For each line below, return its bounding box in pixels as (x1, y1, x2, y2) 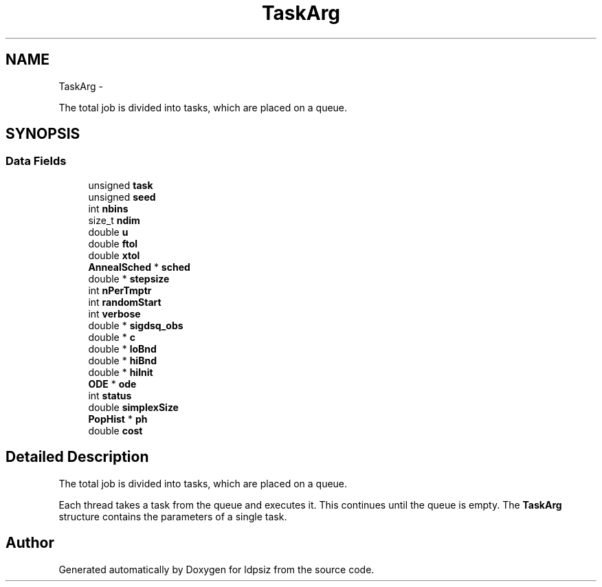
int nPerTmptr (88, 284, 152, 296)
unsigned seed (88, 190, 156, 203)
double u (88, 225, 129, 238)
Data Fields (5, 154, 67, 168)
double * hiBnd (88, 354, 157, 366)
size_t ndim (88, 214, 140, 226)
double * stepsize (88, 272, 170, 285)
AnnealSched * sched (88, 261, 190, 273)
